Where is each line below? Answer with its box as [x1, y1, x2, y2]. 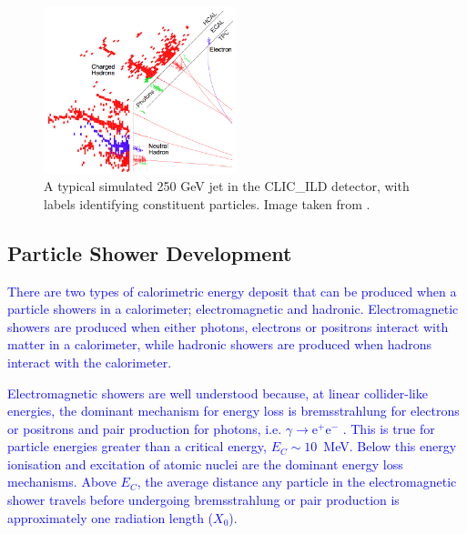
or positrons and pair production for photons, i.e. [7, 418, 282, 438]
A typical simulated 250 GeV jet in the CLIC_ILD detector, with [44, 176, 410, 196]
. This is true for [342, 418, 435, 438]
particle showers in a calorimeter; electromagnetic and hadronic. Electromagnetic [7, 299, 459, 318]
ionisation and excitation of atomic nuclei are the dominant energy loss [7, 454, 403, 473]
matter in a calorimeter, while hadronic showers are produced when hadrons [7, 335, 432, 354]
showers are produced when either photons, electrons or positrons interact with [7, 317, 449, 336]
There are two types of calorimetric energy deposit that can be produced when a [7, 281, 457, 300]
